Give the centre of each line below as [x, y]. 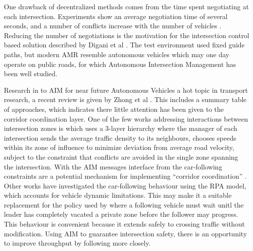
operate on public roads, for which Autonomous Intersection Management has [120, 64]
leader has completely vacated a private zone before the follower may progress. [121, 214]
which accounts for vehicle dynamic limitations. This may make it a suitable [118, 195]
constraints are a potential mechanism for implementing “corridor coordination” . [125, 176]
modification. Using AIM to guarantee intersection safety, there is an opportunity [126, 233]
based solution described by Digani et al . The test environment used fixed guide [124, 45]
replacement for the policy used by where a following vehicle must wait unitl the [124, 204]
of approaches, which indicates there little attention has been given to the [114, 109]
